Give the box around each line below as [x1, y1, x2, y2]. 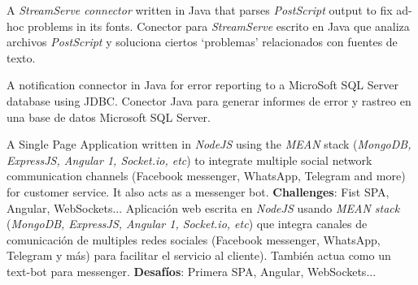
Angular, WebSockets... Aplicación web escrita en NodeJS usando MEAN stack [7, 199, 400, 216]
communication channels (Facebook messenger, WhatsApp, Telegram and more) [7, 167, 406, 184]
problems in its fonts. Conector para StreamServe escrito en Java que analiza [28, 17, 410, 34]
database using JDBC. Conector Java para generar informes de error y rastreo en [7, 92, 411, 109]
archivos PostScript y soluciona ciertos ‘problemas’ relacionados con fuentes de [7, 33, 398, 50]
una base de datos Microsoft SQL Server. [7, 108, 211, 125]
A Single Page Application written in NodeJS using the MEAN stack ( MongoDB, [7, 136, 411, 153]
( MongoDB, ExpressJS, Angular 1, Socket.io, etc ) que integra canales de [7, 215, 368, 232]
